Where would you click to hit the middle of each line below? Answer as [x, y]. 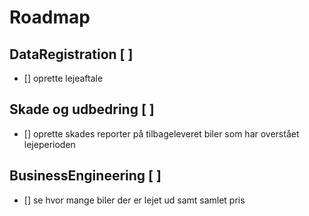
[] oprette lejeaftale [63, 78]
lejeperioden [49, 144]
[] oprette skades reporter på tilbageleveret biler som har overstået [161, 133]
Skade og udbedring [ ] [82, 109]
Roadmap [50, 17]
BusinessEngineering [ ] [85, 176]
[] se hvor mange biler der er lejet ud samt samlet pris [134, 200]
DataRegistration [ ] [71, 54]
